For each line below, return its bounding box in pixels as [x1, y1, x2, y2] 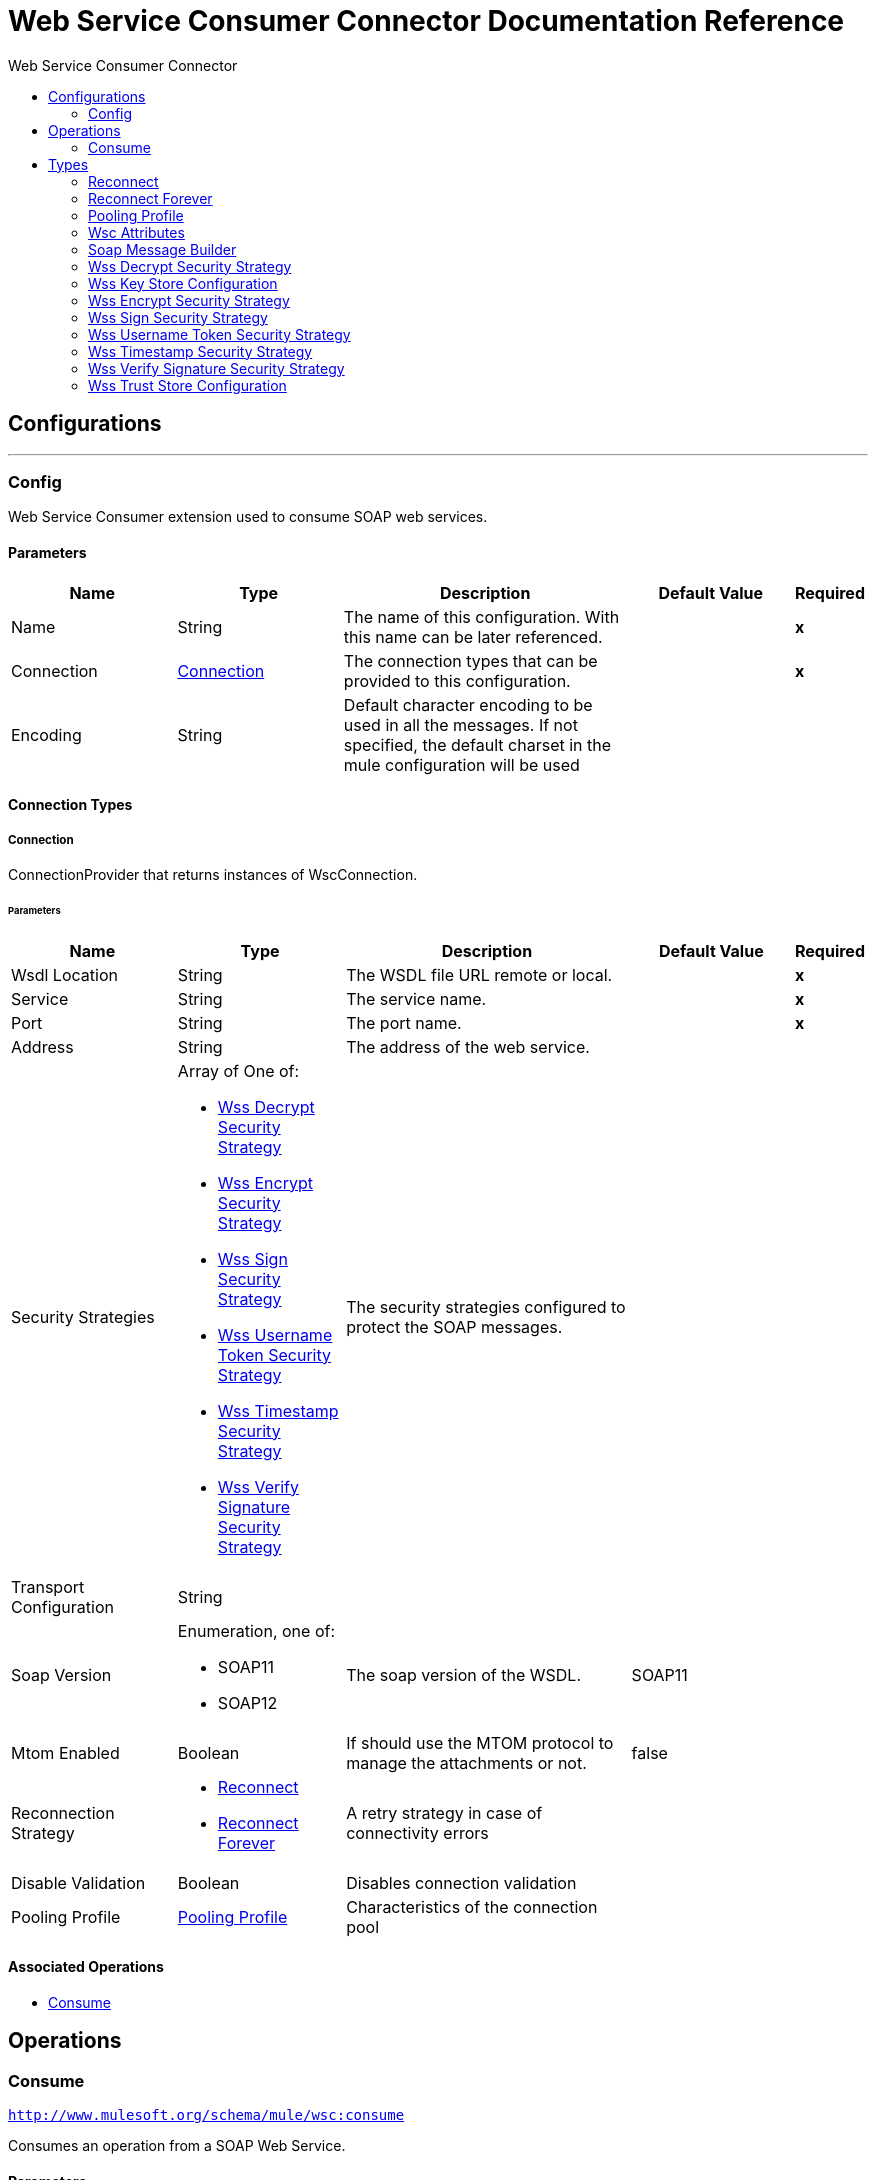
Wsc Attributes [88, 223, 185, 241]
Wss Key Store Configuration [88, 274, 278, 292]
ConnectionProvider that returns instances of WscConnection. [8, 865, 418, 883]
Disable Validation [11, 1872, 146, 1893]
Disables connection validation [346, 1872, 577, 1893]
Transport [11, 1576, 85, 1597]
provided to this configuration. [343, 670, 571, 691]
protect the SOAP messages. [346, 1316, 563, 1337]
